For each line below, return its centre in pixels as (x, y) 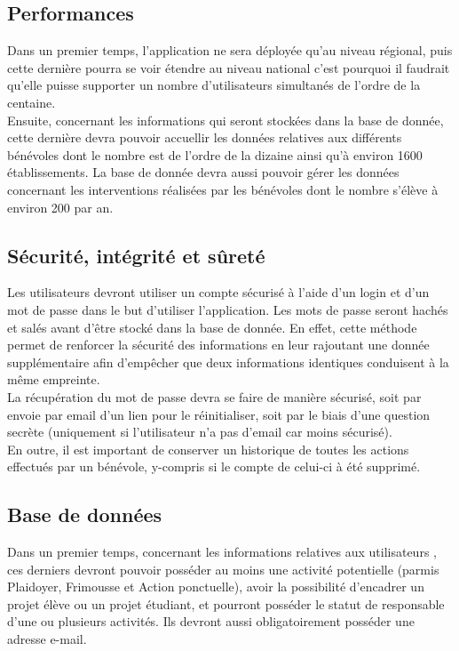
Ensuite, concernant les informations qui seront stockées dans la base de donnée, (226, 120)
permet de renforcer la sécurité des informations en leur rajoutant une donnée (218, 345)
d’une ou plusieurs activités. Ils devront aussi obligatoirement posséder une (211, 621)
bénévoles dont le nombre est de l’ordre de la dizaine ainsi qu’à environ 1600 (215, 154)
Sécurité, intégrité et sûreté (136, 255)
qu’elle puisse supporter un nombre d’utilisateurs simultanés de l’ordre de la (214, 85)
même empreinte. (54, 379)
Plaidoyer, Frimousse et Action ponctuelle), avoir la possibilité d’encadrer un (216, 587)
